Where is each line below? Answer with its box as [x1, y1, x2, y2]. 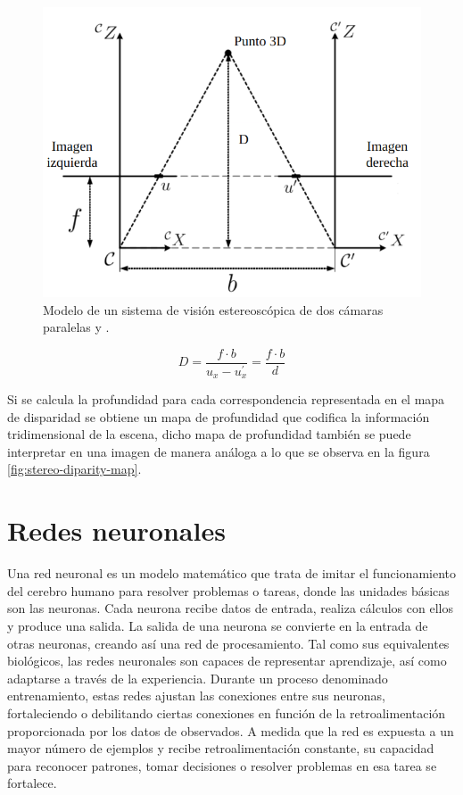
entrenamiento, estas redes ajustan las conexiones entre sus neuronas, [7, 686, 385, 705]
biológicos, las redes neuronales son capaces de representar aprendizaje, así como [7, 651, 447, 670]
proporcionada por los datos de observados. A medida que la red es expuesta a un [7, 721, 454, 740]
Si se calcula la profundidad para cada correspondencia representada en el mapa [7, 390, 445, 409]
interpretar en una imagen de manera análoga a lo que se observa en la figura [7, 442, 430, 460]
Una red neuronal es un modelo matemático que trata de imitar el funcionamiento [7, 564, 457, 583]
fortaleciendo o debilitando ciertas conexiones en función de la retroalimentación [7, 703, 446, 722]
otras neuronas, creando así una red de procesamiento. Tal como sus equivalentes [7, 634, 450, 652]
